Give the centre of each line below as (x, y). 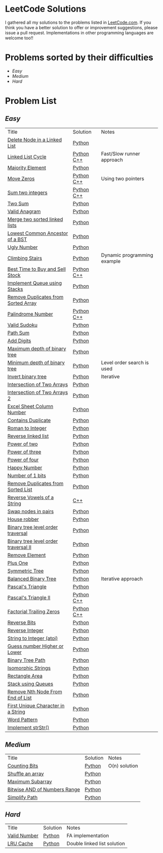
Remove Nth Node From (35, 692)
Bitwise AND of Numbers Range (44, 789)
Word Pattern (23, 719)
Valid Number (23, 836)
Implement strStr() (28, 727)
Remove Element (27, 555)
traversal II (19, 547)
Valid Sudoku (23, 325)
